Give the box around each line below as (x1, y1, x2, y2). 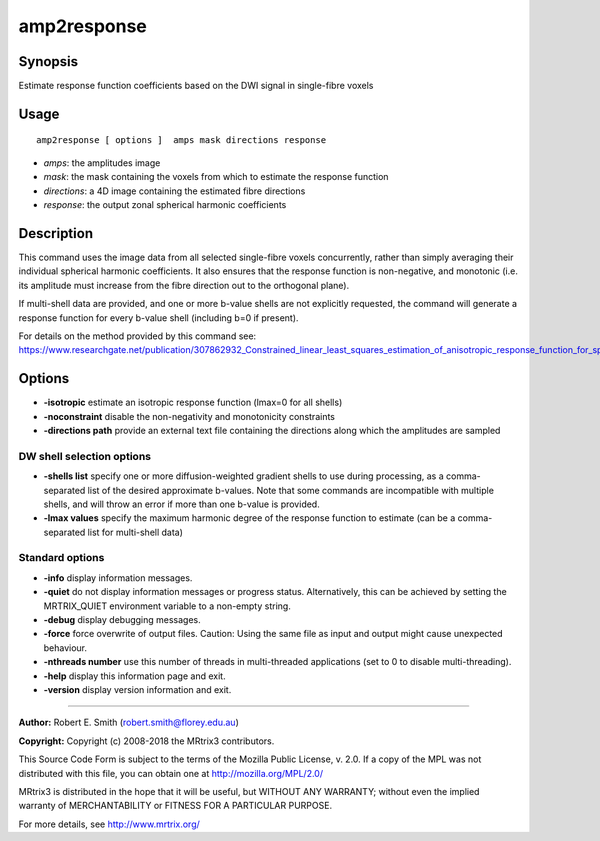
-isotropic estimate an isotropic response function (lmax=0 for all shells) (43, 396, 343, 409)
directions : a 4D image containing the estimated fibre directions (43, 185, 306, 197)
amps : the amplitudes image (43, 156, 161, 169)
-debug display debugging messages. (43, 613, 202, 625)
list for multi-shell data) (87, 526, 184, 538)
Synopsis (18, 53, 79, 70)
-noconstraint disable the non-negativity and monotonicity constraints (43, 410, 335, 422)
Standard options (18, 551, 105, 565)
